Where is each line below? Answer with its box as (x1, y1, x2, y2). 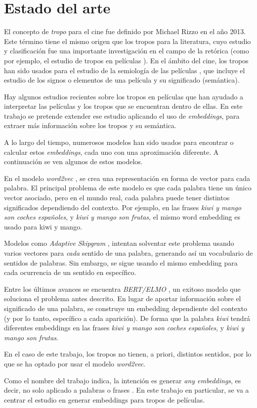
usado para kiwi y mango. (4, 221, 83, 231)
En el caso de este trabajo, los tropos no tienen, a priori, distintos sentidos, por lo (4, 349, 252, 359)
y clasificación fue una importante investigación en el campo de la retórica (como (4, 45, 249, 56)
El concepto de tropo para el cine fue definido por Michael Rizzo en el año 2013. (4, 26, 246, 37)
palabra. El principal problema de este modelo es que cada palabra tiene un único (4, 182, 252, 193)
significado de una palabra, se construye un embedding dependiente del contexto (4, 303, 247, 313)
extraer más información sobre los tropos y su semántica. (4, 120, 176, 131)
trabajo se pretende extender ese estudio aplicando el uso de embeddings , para (4, 110, 240, 121)
